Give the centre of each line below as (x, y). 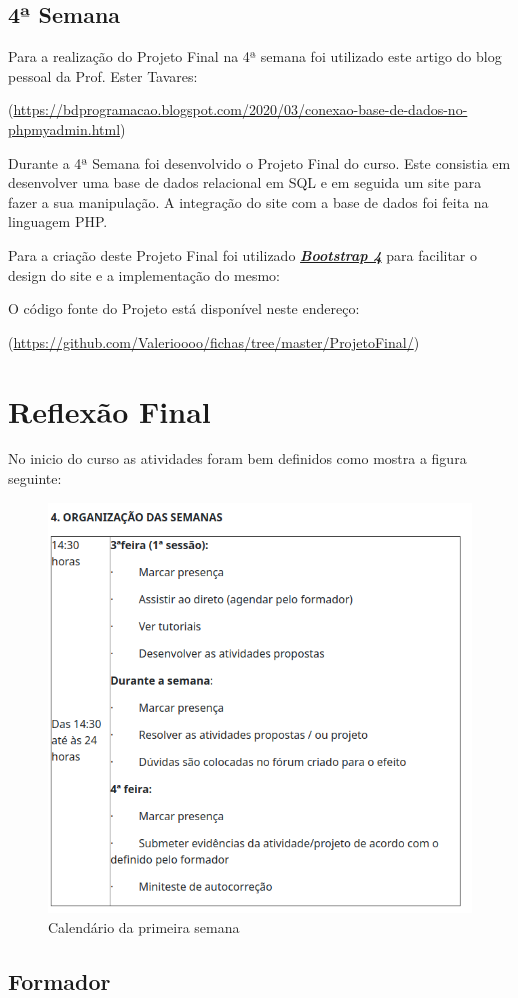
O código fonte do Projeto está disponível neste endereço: (184, 308)
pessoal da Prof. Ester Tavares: (103, 75)
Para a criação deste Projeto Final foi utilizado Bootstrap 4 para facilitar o (243, 254)
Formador (59, 980)
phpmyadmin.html (64, 128)
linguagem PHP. (58, 221)
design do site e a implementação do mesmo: (144, 274)
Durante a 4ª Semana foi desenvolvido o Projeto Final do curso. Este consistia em (259, 162)
